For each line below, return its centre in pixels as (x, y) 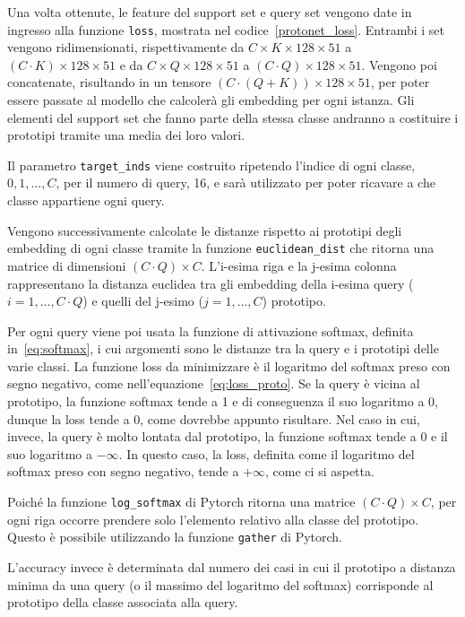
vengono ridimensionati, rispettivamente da (126, 47)
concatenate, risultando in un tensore (109, 82)
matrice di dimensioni (67, 265)
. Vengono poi (399, 64)
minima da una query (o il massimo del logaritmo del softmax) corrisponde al (220, 584)
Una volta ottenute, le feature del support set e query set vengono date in (210, 12)
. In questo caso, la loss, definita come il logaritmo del (267, 453)
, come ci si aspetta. (320, 471)
